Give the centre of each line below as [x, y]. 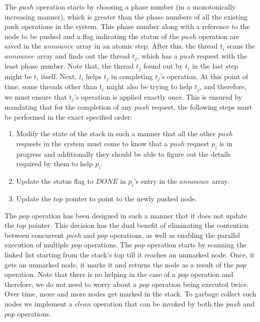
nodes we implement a [38, 303]
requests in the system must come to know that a [92, 143]
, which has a [157, 55]
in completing [132, 76]
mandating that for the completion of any [68, 107]
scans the [241, 46]
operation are [219, 36]
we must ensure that [36, 96]
